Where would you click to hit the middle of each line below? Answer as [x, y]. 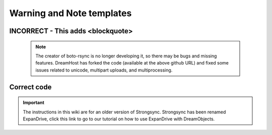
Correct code [30, 87]
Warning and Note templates [71, 13]
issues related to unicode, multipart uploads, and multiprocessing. [104, 70]
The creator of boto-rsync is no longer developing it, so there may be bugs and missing [126, 56]
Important [34, 103]
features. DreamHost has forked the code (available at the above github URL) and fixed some [132, 63]
